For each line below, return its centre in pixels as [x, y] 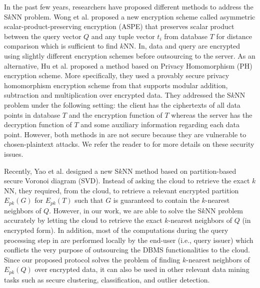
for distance [234, 36]
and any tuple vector [123, 36]
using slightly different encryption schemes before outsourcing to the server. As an [130, 55]
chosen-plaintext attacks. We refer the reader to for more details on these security [129, 144]
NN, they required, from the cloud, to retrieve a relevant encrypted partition [121, 190]
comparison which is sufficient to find [61, 46]
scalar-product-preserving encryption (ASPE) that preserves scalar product [119, 26]
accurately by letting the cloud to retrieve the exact [83, 220]
